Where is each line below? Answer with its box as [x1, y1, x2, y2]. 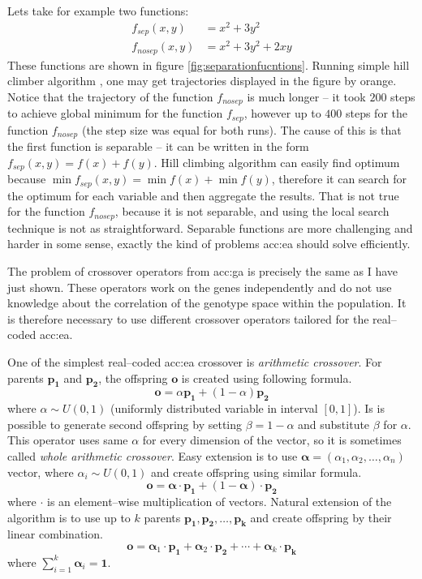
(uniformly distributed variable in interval [110, 400, 318, 417]
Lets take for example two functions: [7, 2, 189, 19]
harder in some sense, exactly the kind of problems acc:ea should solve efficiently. [7, 235, 411, 252]
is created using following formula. [181, 369, 352, 386]
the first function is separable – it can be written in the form [7, 138, 309, 155]
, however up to [243, 105, 321, 122]
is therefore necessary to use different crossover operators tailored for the [7, 310, 369, 327]
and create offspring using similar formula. [151, 463, 362, 480]
